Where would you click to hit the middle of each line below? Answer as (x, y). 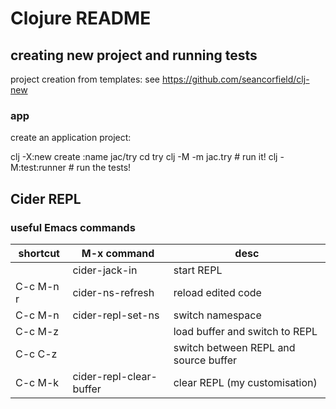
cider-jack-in (105, 270)
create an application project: (71, 138)
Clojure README (81, 18)
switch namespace (217, 315)
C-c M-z (37, 331)
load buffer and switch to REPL (245, 331)
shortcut (39, 253)
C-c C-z (36, 354)
